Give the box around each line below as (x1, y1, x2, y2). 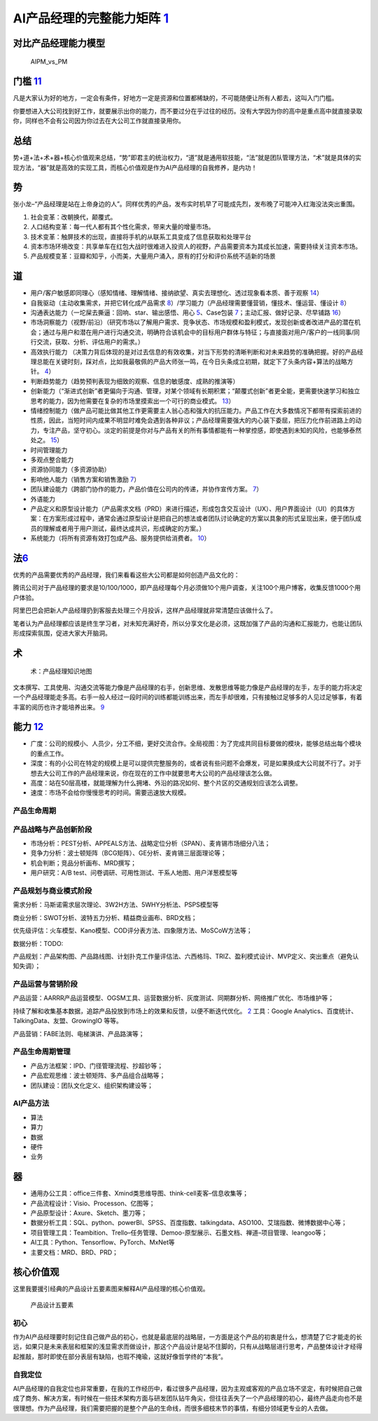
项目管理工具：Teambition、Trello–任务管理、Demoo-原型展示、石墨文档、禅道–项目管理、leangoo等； (30, 1228, 328, 1237)
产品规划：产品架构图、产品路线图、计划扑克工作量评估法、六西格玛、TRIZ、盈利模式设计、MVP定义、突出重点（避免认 (13, 952, 359, 960)
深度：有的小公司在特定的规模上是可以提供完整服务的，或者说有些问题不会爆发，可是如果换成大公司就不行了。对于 (30, 759, 362, 767)
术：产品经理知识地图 (30, 667, 92, 675)
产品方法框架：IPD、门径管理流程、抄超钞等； (30, 1062, 164, 1070)
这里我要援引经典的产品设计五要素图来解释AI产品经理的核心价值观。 (13, 1284, 209, 1293)
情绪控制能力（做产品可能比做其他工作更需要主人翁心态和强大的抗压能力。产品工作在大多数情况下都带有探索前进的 (30, 406, 362, 415)
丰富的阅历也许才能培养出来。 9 (13, 703, 105, 711)
